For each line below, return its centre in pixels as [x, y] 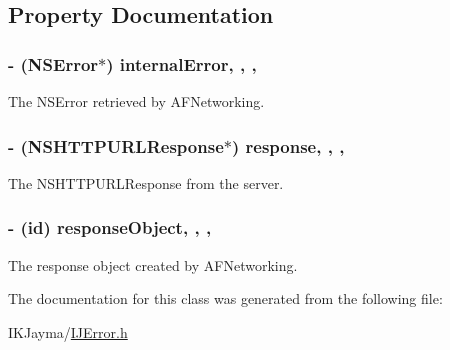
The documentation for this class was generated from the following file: [225, 298]
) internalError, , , [181, 63]
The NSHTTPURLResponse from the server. [146, 182]
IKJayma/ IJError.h [68, 331]
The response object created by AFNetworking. [153, 264]
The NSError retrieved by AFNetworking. [136, 101]
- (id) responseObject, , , [110, 227]
